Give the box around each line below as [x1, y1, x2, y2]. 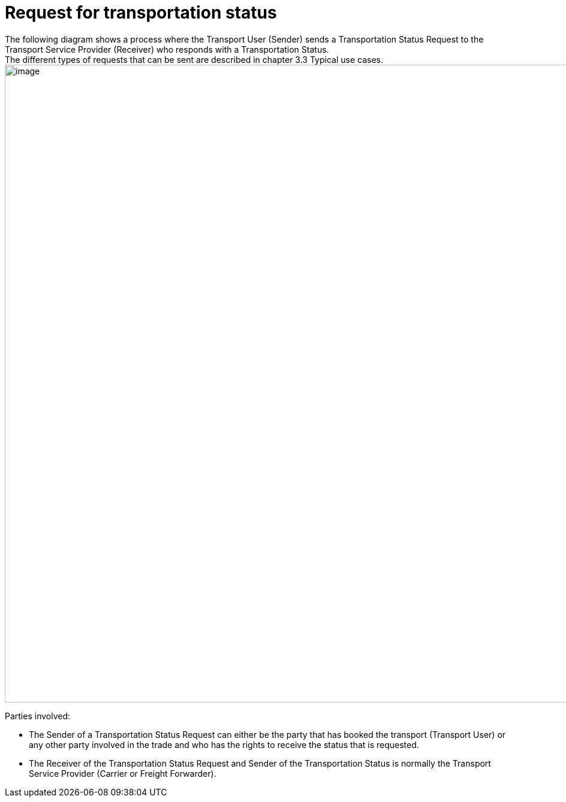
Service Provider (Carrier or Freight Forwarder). [29, 768, 216, 779]
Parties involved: [5, 710, 71, 721]
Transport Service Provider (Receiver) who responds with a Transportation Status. [5, 44, 329, 55]
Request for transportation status [5, 2, 277, 23]
